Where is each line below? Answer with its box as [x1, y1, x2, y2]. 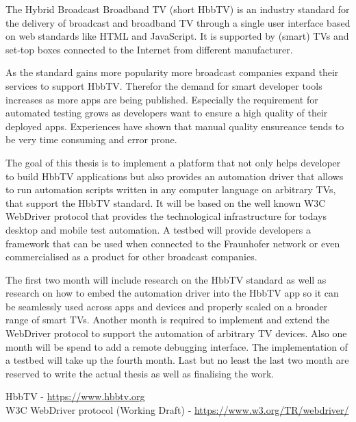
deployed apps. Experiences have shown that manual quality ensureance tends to [5, 119, 344, 133]
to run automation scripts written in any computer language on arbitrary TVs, [5, 182, 336, 197]
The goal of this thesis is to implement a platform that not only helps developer [5, 155, 341, 169]
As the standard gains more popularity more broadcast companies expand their [5, 65, 339, 79]
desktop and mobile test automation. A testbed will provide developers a [5, 222, 311, 236]
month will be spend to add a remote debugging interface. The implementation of [5, 339, 348, 353]
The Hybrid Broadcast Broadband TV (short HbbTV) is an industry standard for [5, 2, 350, 16]
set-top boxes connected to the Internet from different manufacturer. [5, 42, 293, 56]
